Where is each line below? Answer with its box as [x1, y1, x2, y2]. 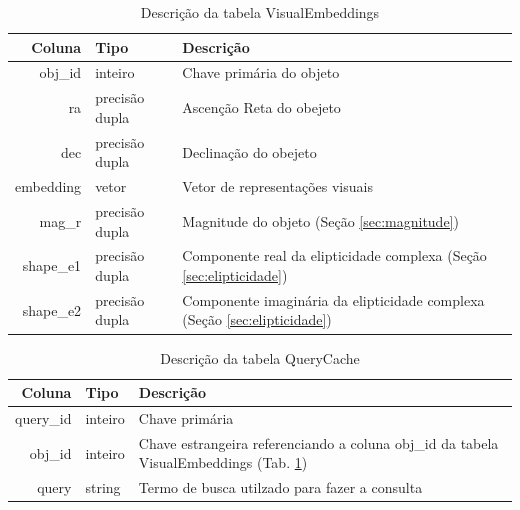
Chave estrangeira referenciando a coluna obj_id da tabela [138, 432, 499, 453]
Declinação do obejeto [182, 141, 317, 162]
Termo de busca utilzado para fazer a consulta [138, 477, 423, 498]
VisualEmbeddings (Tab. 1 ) [138, 452, 308, 473]
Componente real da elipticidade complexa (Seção [182, 245, 487, 266]
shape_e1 [22, 255, 82, 276]
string [85, 477, 121, 498]
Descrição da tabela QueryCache [160, 347, 360, 368]
